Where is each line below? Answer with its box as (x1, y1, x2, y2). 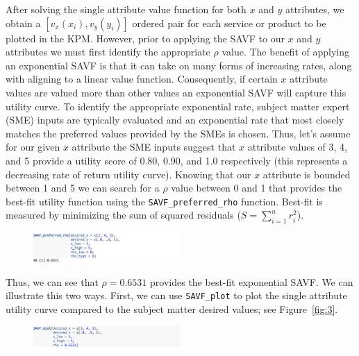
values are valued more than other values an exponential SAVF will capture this (6, 85, 347, 99)
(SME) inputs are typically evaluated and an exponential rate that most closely (6, 112, 344, 127)
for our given (6, 139, 60, 154)
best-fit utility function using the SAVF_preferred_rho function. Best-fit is (6, 194, 323, 208)
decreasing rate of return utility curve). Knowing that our (6, 167, 251, 181)
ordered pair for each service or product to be (132, 15, 326, 30)
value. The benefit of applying (222, 44, 349, 59)
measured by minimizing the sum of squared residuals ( (6, 207, 241, 222)
